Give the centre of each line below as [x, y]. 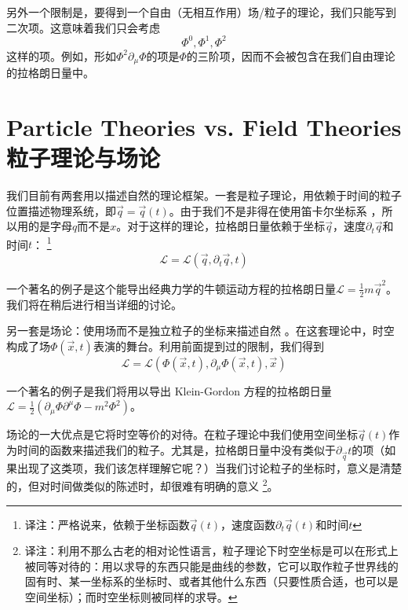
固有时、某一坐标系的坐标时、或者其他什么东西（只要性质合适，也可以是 [211, 581]
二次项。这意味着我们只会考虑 [83, 27]
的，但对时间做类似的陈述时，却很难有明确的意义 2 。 [142, 485]
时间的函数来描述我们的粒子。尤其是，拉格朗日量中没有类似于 [176, 450]
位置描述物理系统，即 [61, 210]
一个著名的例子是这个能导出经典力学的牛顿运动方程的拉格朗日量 [171, 288]
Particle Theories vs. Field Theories [204, 126]
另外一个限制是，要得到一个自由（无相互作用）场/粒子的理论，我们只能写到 [201, 12]
